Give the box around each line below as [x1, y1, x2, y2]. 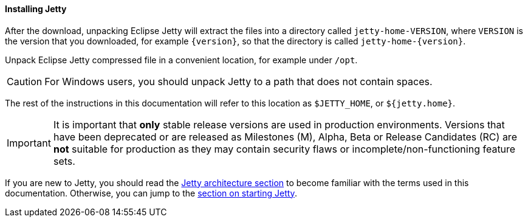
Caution [7, 75, 43, 88]
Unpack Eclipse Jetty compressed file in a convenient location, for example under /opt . [5, 54, 358, 65]
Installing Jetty [5, 4, 67, 14]
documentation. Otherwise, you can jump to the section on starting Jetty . [5, 187, 297, 198]
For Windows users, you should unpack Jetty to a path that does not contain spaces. [44, 75, 433, 88]
